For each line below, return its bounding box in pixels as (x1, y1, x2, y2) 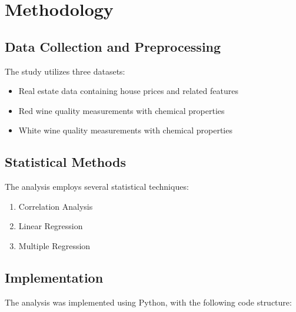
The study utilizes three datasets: (5, 65, 125, 77)
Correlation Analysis (18, 200, 93, 212)
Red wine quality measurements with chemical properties (18, 104, 225, 116)
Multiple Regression (18, 239, 91, 251)
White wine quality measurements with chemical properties (18, 124, 232, 136)
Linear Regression (18, 220, 83, 232)
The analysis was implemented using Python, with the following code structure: (5, 296, 292, 308)
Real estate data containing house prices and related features (18, 85, 238, 97)
